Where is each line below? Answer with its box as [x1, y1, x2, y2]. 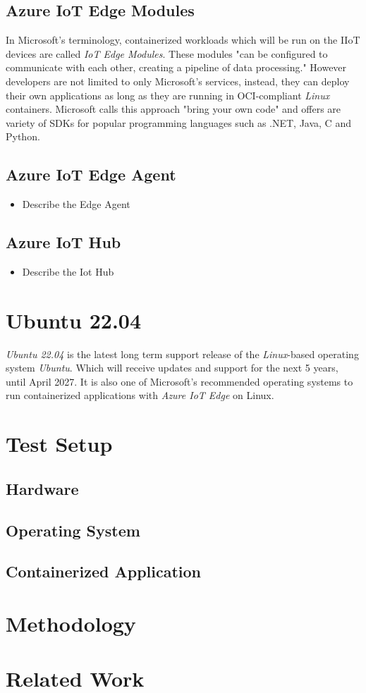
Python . [6, 129, 40, 144]
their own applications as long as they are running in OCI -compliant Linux [6, 87, 330, 102]
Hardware [6, 477, 79, 499]
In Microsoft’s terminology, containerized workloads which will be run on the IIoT [6, 32, 360, 47]
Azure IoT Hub [6, 231, 121, 253]
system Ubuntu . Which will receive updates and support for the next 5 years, [6, 360, 338, 375]
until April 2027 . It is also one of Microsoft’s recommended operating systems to [6, 374, 353, 388]
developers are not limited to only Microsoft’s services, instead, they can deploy [6, 73, 350, 88]
